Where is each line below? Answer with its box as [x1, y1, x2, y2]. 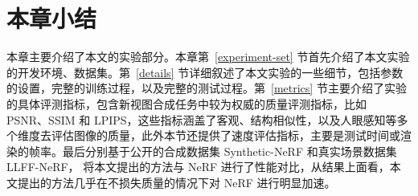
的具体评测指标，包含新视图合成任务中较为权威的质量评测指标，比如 [6, 95, 367, 112]
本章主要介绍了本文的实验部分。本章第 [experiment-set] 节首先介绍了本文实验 [6, 48, 410, 65]
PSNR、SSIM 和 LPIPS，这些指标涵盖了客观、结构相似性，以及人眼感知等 [6, 111, 397, 128]
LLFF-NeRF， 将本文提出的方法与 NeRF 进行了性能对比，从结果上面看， [6, 158, 390, 175]
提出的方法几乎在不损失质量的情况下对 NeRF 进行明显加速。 [17, 174, 336, 190]
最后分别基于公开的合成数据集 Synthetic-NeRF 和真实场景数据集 [62, 142, 397, 159]
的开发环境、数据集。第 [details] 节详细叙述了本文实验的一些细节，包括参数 [6, 63, 404, 80]
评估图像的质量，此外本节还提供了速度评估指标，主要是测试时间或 [51, 127, 400, 144]
